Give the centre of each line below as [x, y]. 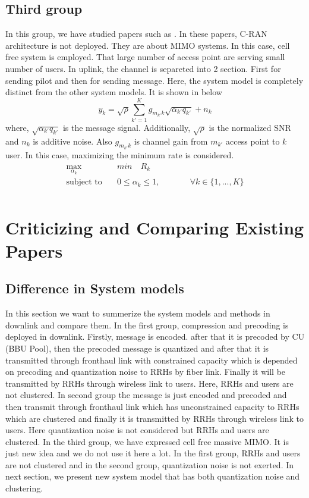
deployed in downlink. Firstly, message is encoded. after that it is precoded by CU [155, 336]
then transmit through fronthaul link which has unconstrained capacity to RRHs [152, 406]
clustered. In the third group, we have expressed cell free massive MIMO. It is [147, 441]
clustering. [24, 488]
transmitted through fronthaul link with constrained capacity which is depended [152, 360]
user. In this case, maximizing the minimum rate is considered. [120, 155]
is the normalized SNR [250, 127]
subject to [84, 182]
